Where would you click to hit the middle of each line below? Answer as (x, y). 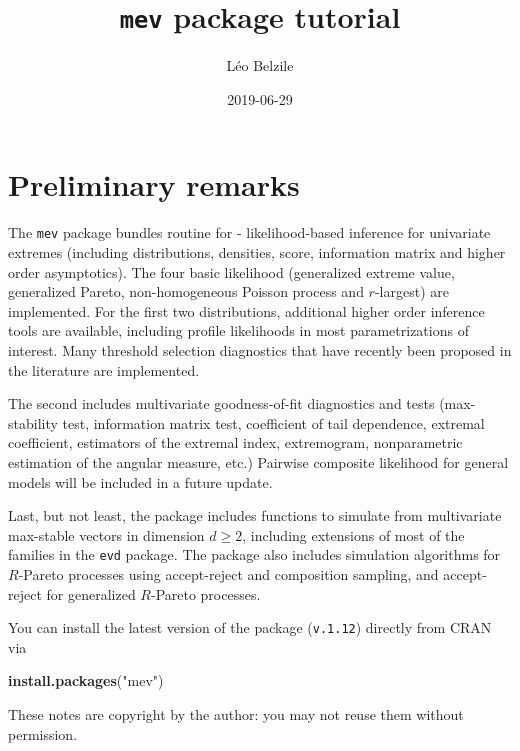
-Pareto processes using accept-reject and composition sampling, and (228, 574)
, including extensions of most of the (353, 534)
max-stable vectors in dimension (106, 534)
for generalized (91, 593)
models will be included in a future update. (140, 481)
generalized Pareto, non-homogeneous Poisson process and (186, 291)
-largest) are (411, 291)
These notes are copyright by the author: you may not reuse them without (236, 714)
